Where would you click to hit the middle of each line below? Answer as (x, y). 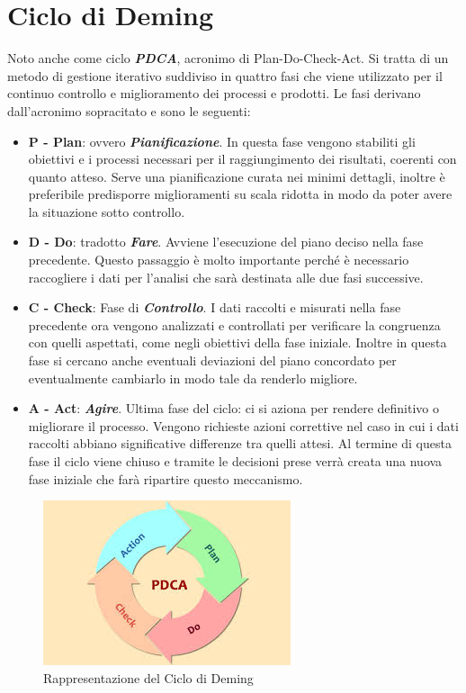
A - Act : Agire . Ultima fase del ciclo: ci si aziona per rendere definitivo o (233, 408)
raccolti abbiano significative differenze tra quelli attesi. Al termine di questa (240, 443)
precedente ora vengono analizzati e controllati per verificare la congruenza (234, 324)
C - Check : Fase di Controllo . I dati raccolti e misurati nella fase (215, 307)
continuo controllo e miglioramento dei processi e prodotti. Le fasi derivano (214, 93)
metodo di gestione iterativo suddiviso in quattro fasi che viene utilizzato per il (225, 75)
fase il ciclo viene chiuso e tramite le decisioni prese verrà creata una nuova (235, 461)
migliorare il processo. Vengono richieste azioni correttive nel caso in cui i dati (243, 425)
